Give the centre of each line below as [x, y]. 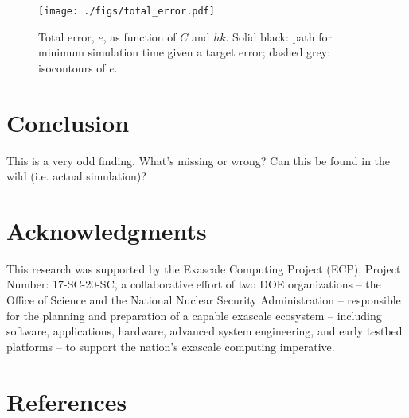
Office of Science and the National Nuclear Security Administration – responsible [204, 300]
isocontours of [72, 67]
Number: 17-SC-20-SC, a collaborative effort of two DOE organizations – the [194, 284]
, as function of [140, 36]
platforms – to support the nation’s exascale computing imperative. [171, 346]
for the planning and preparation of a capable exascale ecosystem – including [194, 315]
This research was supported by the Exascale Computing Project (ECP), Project [204, 268]
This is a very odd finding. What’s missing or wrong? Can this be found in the [199, 160]
